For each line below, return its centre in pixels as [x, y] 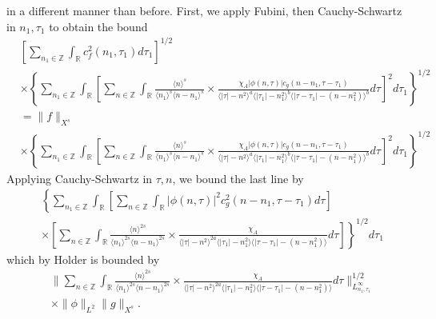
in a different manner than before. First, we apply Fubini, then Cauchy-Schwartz [204, 10]
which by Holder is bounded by [83, 259]
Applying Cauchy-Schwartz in [80, 178]
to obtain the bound [98, 26]
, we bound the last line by [238, 178]
